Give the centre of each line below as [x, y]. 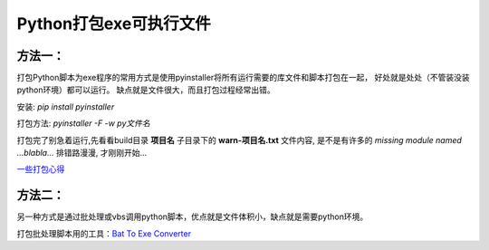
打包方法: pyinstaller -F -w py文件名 [83, 123]
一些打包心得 [41, 169]
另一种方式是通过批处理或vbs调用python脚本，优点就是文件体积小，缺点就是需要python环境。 [192, 216]
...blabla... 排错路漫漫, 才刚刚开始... [82, 153]
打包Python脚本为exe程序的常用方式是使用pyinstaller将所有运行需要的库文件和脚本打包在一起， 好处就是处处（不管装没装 [243, 78]
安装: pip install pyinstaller [66, 106]
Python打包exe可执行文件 [114, 24]
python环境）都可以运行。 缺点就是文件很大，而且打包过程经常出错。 [146, 90]
